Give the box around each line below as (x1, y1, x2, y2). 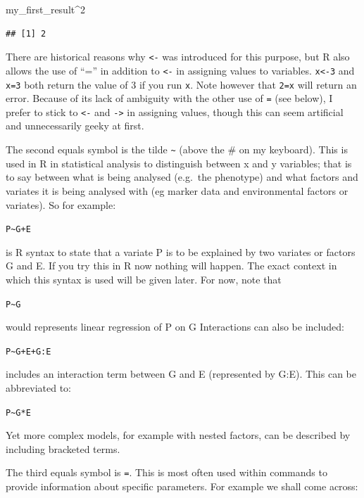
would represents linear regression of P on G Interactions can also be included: (6, 319, 344, 334)
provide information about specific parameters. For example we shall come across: (6, 479, 358, 494)
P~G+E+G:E (6, 346, 51, 357)
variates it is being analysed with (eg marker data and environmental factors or (6, 183, 349, 198)
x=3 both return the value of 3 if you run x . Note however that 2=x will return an (6, 77, 357, 91)
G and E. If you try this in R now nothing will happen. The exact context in (6, 258, 337, 273)
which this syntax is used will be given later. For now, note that (6, 272, 282, 286)
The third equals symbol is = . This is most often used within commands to (6, 465, 327, 480)
